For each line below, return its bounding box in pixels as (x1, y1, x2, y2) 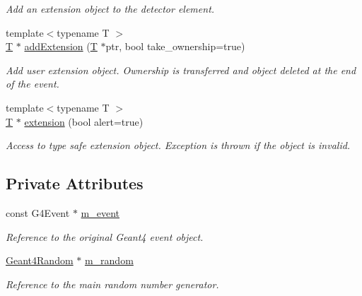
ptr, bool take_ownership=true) (105, 39, 245, 54)
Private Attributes (6, 172, 144, 194)
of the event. (6, 76, 59, 91)
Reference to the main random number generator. (6, 276, 219, 291)
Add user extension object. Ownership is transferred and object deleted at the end (6, 62, 356, 77)
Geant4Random (6, 253, 74, 268)
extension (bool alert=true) (24, 114, 144, 129)
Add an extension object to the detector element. (6, 1, 215, 16)
